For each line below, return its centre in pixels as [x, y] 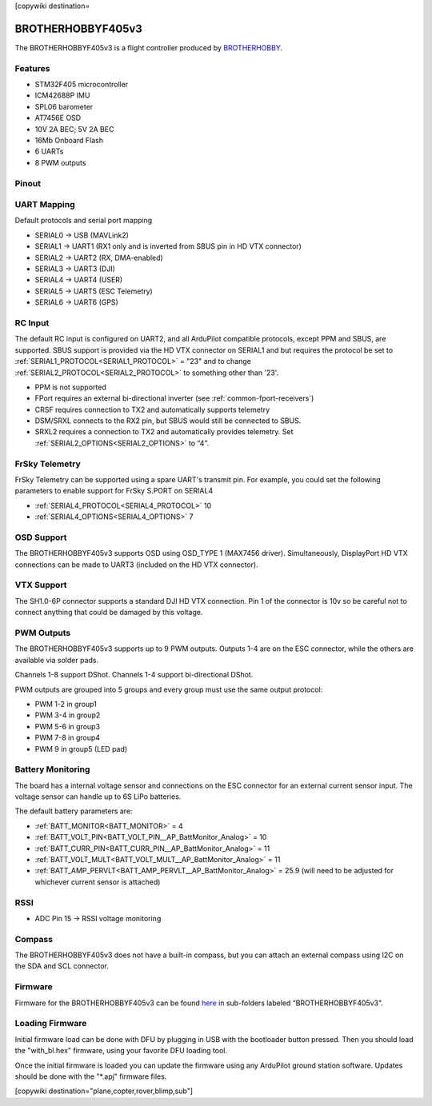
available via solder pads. [57, 660]
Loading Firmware [51, 1024]
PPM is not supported [71, 387]
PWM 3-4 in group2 [68, 715]
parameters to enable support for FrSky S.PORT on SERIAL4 [114, 491]
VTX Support [41, 585]
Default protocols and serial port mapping [84, 221]
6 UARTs [49, 151]
